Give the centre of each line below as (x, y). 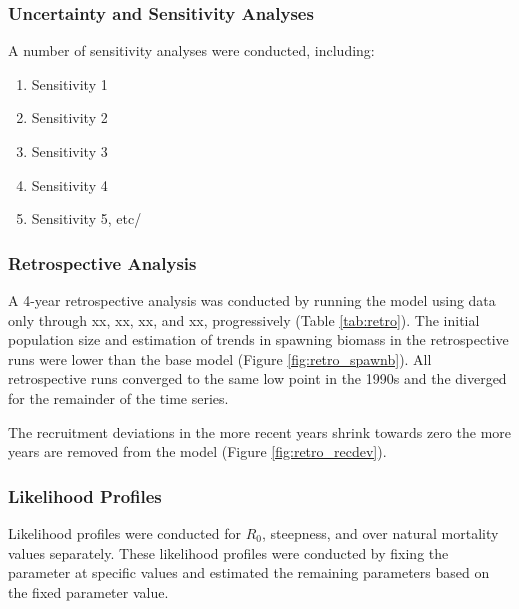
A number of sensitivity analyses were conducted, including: (191, 50)
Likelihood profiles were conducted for (124, 532)
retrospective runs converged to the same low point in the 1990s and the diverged (257, 378)
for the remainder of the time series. (118, 397)
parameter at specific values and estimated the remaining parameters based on (249, 572)
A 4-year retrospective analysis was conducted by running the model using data (252, 300)
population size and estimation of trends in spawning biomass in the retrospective (258, 339)
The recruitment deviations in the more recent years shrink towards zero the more (260, 431)
